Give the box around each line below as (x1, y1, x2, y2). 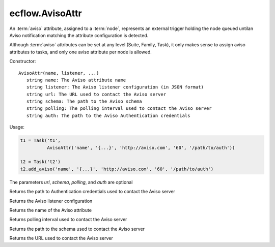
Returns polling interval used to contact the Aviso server (9, 217, 127, 223)
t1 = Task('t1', (20, 138, 61, 143)
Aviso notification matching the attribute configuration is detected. (9, 32, 149, 38)
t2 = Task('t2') (20, 159, 61, 165)
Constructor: (9, 58, 36, 65)
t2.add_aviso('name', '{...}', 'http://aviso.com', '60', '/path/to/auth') (20, 166, 214, 172)
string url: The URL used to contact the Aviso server (26, 91, 167, 97)
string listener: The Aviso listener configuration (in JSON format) (26, 84, 204, 90)
